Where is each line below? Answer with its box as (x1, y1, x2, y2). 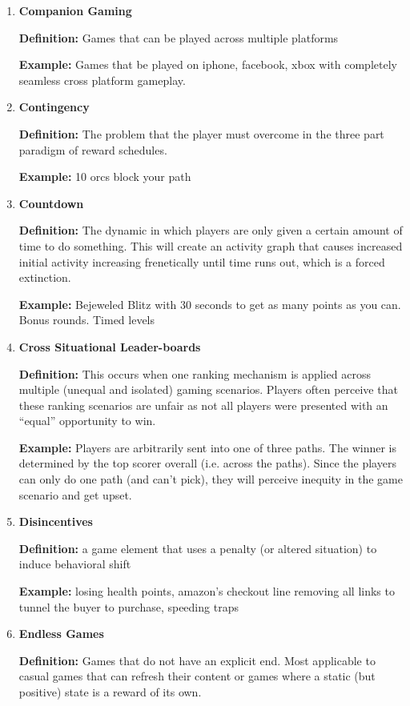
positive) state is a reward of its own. (18, 684, 202, 700)
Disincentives (18, 513, 93, 530)
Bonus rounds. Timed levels (18, 311, 155, 328)
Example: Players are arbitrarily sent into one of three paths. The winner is (18, 439, 396, 455)
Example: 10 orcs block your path (18, 168, 191, 185)
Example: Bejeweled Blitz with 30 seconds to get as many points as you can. (18, 295, 401, 312)
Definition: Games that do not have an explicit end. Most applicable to (18, 652, 376, 668)
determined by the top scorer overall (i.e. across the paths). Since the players (18, 455, 396, 471)
